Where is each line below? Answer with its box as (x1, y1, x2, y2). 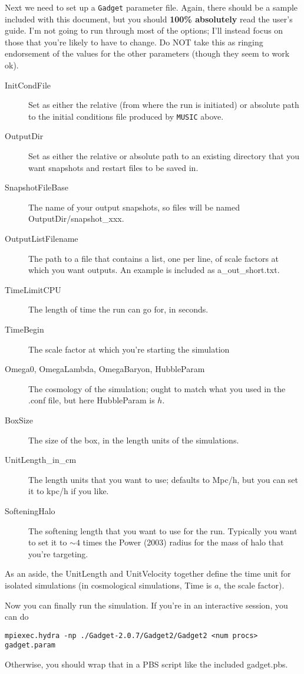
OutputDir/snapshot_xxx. (28, 212, 124, 225)
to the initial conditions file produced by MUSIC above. (28, 110, 224, 122)
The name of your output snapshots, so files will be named (28, 200, 240, 213)
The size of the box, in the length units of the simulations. (28, 433, 239, 446)
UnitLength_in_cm (5, 453, 77, 466)
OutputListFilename (5, 232, 78, 245)
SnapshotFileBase (5, 181, 68, 193)
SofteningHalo (5, 504, 55, 517)
